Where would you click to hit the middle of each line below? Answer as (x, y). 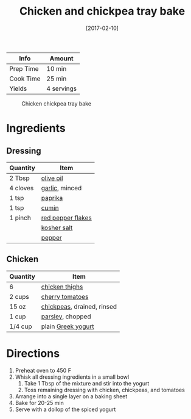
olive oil (52, 178)
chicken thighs (62, 287)
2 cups (19, 296)
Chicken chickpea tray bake (57, 103)
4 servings (62, 88)
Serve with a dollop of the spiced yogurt (65, 409)
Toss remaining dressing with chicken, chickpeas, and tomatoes (105, 390)
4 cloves (22, 188)
